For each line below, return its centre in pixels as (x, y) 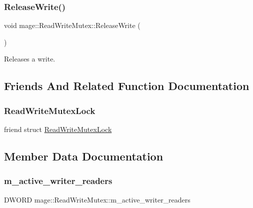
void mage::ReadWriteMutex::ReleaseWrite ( (72, 25)
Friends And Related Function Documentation (127, 86)
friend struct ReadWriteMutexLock (58, 129)
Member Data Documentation (84, 156)
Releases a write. (30, 59)
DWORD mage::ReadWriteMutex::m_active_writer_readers (97, 199)
